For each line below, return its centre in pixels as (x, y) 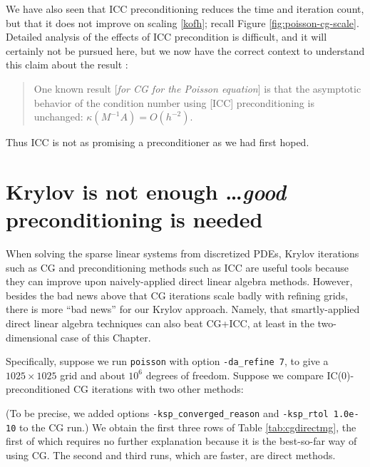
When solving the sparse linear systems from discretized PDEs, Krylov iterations (183, 253)
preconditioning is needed (134, 219)
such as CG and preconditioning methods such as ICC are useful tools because (178, 267)
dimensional (32, 337)
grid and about (93, 375)
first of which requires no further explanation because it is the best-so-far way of (181, 441)
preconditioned (38, 389)
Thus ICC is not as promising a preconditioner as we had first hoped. (158, 142)
